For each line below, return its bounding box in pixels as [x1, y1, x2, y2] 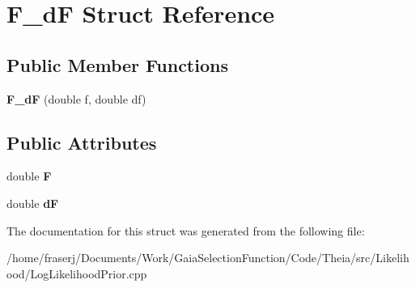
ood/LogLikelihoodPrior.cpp [6, 265, 147, 282]
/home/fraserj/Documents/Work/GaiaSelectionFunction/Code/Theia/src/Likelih [6, 249, 410, 266]
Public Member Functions [6, 52, 228, 77]
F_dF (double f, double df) [6, 90, 146, 107]
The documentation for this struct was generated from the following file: [6, 222, 365, 239]
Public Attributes [6, 129, 157, 155]
